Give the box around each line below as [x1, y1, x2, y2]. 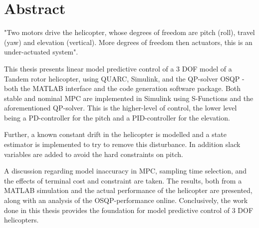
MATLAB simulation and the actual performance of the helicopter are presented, [4, 185, 253, 195]
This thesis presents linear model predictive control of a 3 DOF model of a [4, 63, 232, 73]
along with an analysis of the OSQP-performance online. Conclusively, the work [4, 195, 248, 205]
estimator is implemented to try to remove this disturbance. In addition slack [4, 139, 241, 149]
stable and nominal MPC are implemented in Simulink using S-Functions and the [4, 92, 254, 103]
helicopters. [4, 214, 39, 225]
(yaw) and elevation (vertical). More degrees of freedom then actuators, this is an [4, 36, 253, 47]
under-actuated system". [4, 46, 78, 57]
